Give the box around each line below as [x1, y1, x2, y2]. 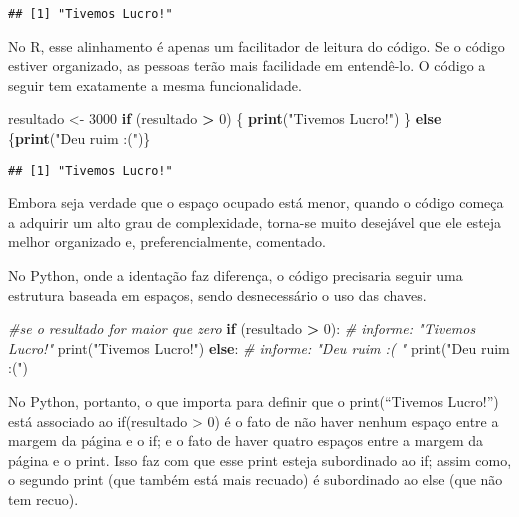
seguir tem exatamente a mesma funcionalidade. [8, 74, 302, 95]
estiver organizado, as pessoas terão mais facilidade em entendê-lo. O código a [8, 55, 486, 76]
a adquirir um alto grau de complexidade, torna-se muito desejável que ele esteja [8, 211, 502, 232]
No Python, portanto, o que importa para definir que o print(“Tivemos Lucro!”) [8, 391, 499, 412]
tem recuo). [8, 489, 79, 509]
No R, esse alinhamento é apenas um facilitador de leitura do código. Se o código [8, 35, 505, 56]
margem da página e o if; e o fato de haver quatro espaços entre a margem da [8, 430, 484, 451]
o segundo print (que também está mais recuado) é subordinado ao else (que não [8, 469, 503, 490]
